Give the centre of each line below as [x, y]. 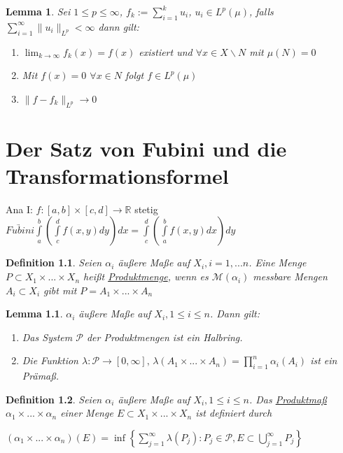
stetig [146, 209]
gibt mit [60, 290]
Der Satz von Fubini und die [146, 148]
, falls [261, 11]
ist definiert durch [234, 413]
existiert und [166, 51]
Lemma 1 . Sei [38, 11]
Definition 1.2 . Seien [54, 399]
